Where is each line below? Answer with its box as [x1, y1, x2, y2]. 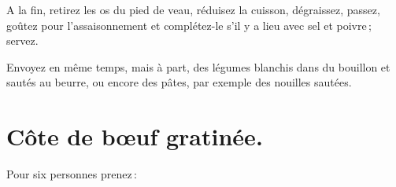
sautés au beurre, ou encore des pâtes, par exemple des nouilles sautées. [6, 74, 352, 90]
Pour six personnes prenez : [6, 166, 137, 182]
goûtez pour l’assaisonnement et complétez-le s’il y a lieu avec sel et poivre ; [6, 16, 372, 33]
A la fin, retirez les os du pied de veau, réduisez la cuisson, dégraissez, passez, [6, 2, 380, 17]
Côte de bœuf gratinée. [6, 120, 263, 152]
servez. [6, 32, 39, 49]
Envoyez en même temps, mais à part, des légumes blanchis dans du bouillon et [6, 58, 390, 75]
